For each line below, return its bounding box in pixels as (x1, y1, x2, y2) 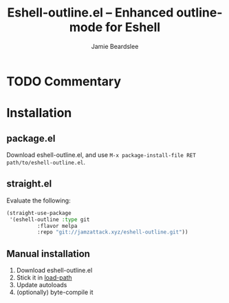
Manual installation (6, 248, 91, 260)
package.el (6, 132, 56, 144)
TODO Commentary (6, 74, 122, 89)
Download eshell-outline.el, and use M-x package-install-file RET (6, 150, 197, 159)
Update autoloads (16, 281, 67, 289)
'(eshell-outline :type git (9, 216, 90, 223)
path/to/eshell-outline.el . (6, 158, 86, 166)
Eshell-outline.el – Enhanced (7, 5, 174, 21)
